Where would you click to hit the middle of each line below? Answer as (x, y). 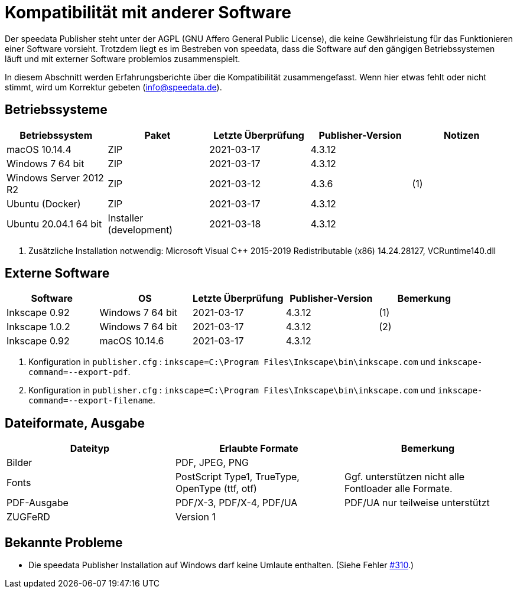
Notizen (461, 135)
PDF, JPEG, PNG (212, 463)
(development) (140, 229)
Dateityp (90, 449)
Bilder (19, 463)
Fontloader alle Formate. (398, 489)
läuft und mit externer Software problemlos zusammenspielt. (123, 58)
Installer (126, 218)
